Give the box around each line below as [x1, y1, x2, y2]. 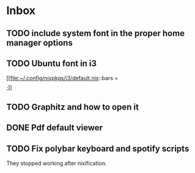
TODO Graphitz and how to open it [6, 101, 139, 112]
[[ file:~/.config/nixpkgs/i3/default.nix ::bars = [6, 75, 119, 82]
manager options [6, 37, 73, 48]
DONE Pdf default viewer [6, 123, 103, 133]
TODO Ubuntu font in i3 [6, 58, 97, 68]
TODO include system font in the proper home [6, 28, 185, 39]
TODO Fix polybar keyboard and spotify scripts [6, 143, 189, 153]
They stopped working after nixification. [6, 160, 107, 167]
